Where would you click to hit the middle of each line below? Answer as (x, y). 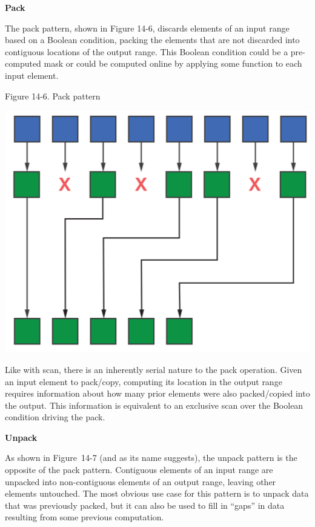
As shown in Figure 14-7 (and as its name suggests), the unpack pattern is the (151, 458)
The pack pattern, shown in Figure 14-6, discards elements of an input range (147, 28)
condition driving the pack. (55, 417)
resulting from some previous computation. (85, 517)
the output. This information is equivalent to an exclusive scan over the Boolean (154, 405)
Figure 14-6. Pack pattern (53, 96)
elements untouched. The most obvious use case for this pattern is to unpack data (157, 493)
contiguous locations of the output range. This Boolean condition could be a (147, 51)
